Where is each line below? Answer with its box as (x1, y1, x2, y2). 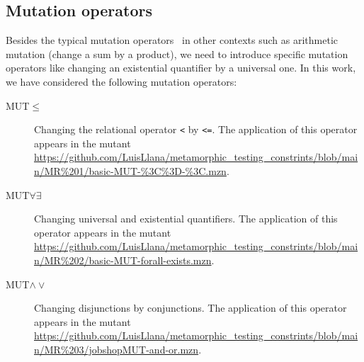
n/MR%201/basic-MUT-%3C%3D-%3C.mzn (34, 164, 227, 179)
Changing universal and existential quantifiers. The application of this (34, 211, 338, 226)
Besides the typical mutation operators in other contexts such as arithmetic (6, 33, 338, 47)
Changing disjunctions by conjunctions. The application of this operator (34, 300, 347, 315)
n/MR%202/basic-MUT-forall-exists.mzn (34, 252, 212, 267)
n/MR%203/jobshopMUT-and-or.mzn (34, 341, 199, 356)
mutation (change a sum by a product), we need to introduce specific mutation (6, 46, 348, 61)
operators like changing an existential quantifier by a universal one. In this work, (6, 60, 356, 75)
